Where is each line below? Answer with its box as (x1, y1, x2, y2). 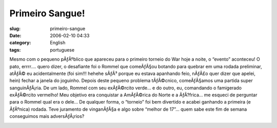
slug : (9, 25, 21, 32)
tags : (9, 46, 21, 53)
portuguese (50, 46, 74, 53)
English (50, 40, 66, 46)
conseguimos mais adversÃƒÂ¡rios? (9, 113, 85, 119)
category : (9, 40, 31, 46)
